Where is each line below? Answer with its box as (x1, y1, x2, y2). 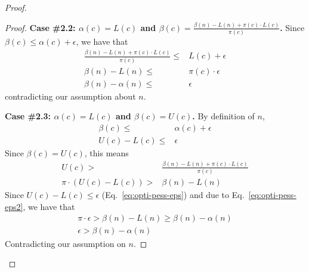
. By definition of (192, 110, 255, 122)
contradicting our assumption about (5, 89, 136, 102)
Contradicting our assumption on (5, 237, 126, 249)
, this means (84, 146, 129, 159)
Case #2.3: (5, 110, 51, 122)
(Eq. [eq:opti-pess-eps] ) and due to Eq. (101, 188, 245, 201)
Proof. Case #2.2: (5, 21, 76, 33)
